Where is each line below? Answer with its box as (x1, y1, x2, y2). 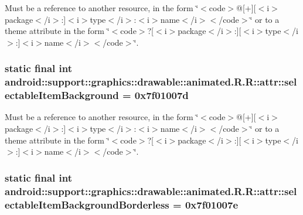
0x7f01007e (185, 197, 239, 211)
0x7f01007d (134, 88, 189, 103)
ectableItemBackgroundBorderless (5, 197, 169, 211)
